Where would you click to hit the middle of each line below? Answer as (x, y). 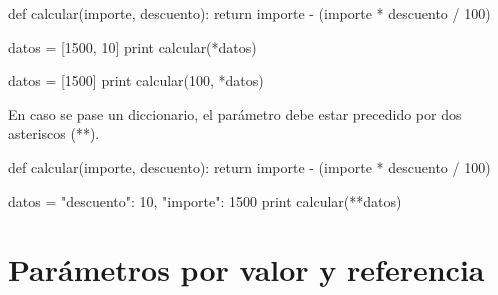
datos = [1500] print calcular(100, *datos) (136, 80)
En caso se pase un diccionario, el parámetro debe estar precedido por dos (235, 113)
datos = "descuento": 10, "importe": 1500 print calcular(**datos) (205, 200)
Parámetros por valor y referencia (246, 269)
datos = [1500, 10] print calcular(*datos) (132, 46)
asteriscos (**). (54, 133)
